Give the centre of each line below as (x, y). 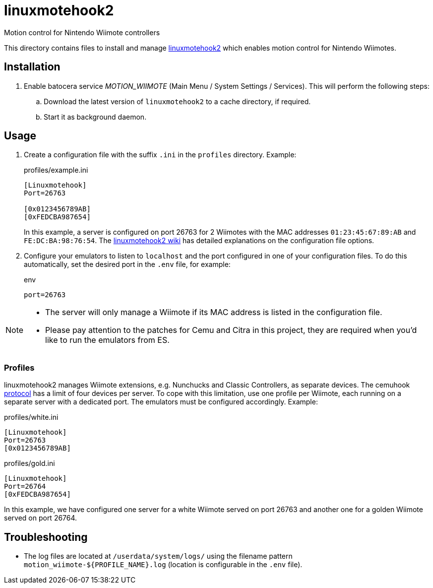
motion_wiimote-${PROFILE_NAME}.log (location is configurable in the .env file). (163, 565)
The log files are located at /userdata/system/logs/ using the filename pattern (158, 556)
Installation (32, 67)
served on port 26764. (41, 518)
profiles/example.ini (56, 170)
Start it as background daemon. (95, 117)
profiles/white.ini (31, 417)
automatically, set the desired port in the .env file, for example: (127, 264)
